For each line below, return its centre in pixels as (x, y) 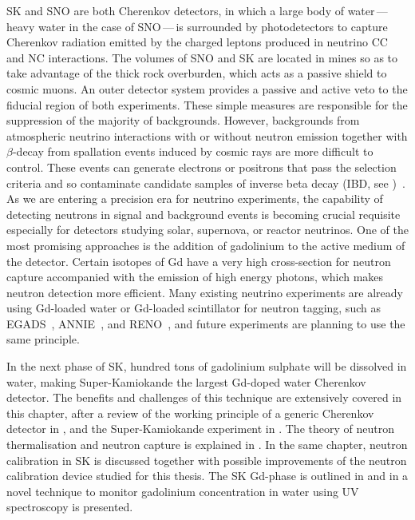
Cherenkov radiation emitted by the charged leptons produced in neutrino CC (197, 42)
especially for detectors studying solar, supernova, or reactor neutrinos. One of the (208, 230)
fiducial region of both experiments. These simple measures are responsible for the (207, 104)
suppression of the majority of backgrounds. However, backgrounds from (183, 120)
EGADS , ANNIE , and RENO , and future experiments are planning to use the (206, 323)
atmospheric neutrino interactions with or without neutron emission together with (207, 135)
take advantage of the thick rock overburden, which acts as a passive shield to (197, 73)
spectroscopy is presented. (70, 507)
